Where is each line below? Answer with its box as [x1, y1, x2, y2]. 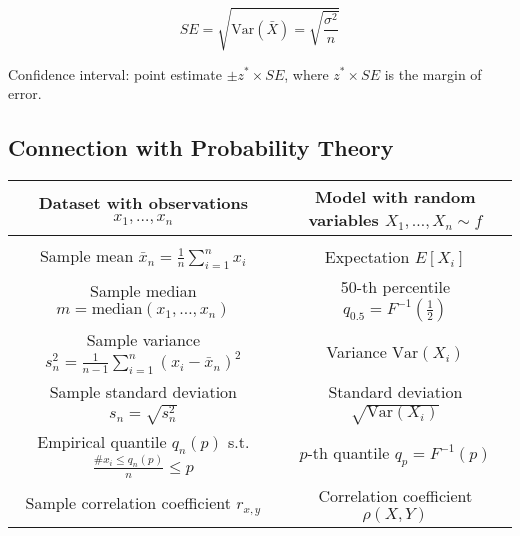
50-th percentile [340, 275, 451, 299]
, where [284, 63, 329, 84]
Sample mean [39, 243, 134, 267]
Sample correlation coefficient [25, 490, 231, 514]
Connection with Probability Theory [8, 132, 394, 163]
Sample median [90, 279, 197, 303]
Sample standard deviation [49, 380, 237, 404]
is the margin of [384, 63, 482, 84]
